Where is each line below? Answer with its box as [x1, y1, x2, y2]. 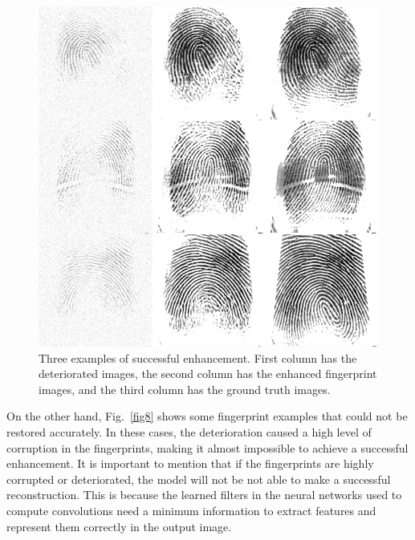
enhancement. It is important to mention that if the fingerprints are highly [6, 455, 374, 472]
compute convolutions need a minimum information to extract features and [6, 501, 376, 518]
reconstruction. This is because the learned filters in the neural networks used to [6, 486, 402, 503]
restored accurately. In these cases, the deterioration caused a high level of [6, 423, 372, 440]
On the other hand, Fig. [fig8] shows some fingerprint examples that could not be [6, 408, 408, 424]
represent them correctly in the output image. [6, 518, 232, 534]
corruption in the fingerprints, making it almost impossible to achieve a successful [6, 439, 409, 456]
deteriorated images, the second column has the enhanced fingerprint [39, 365, 377, 382]
